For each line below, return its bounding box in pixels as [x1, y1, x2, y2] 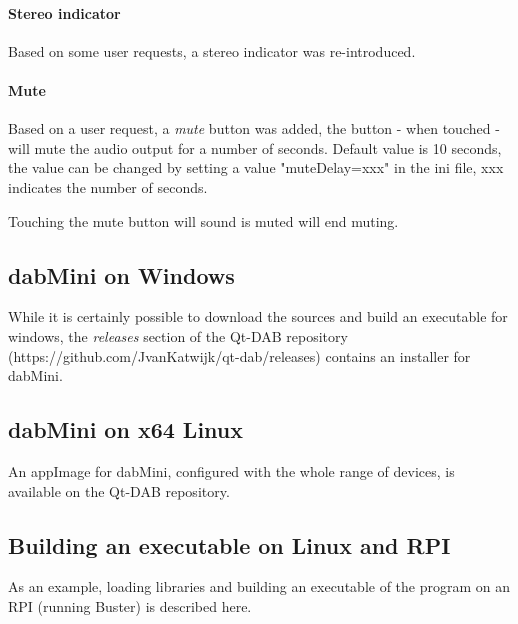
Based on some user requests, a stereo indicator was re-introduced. [8, 40, 416, 61]
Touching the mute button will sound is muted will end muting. [8, 210, 399, 231]
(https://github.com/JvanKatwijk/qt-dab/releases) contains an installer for [8, 345, 471, 366]
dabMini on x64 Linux [8, 414, 243, 445]
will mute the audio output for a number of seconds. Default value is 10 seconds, [8, 137, 502, 158]
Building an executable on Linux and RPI [8, 529, 451, 560]
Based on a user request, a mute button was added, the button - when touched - [8, 118, 500, 139]
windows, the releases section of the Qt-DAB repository [8, 325, 348, 346]
